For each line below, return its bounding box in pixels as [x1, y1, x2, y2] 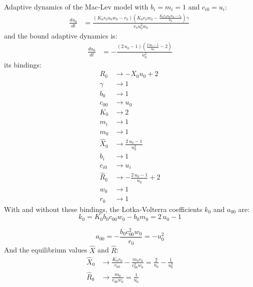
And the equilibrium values [4, 244, 87, 255]
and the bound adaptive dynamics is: [4, 30, 117, 40]
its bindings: [4, 59, 41, 69]
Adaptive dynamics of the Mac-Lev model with [4, 1, 148, 11]
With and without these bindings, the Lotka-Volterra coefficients [4, 203, 202, 214]
